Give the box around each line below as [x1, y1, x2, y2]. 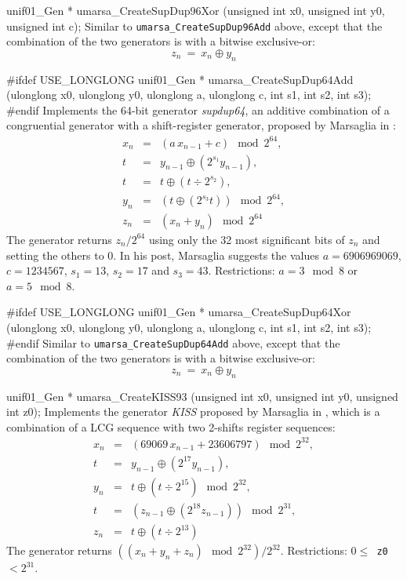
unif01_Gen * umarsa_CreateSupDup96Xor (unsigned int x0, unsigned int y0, [6, 2, 385, 18]
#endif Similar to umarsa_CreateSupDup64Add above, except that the [6, 334, 340, 351]
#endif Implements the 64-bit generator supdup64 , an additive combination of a [6, 101, 390, 118]
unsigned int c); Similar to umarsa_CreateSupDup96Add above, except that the [6, 17, 383, 34]
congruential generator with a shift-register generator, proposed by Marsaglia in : [6, 117, 396, 133]
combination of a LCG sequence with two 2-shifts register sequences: [6, 418, 336, 435]
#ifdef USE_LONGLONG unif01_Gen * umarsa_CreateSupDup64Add [6, 71, 354, 87]
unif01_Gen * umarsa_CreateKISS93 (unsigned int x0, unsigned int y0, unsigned [6, 388, 398, 404]
